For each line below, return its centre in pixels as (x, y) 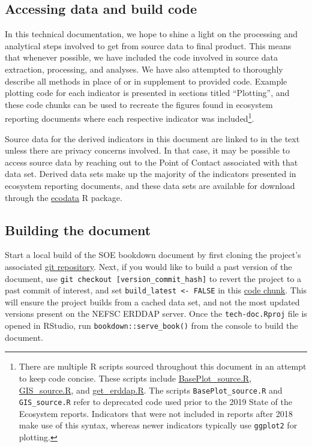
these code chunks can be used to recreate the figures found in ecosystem (139, 104)
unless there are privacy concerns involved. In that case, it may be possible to (148, 150)
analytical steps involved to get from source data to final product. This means (148, 45)
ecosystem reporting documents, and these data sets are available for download (150, 185)
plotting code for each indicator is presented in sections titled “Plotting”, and (147, 93)
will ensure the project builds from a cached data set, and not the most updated (152, 301)
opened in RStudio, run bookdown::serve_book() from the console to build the (151, 325)
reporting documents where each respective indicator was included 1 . (130, 118)
